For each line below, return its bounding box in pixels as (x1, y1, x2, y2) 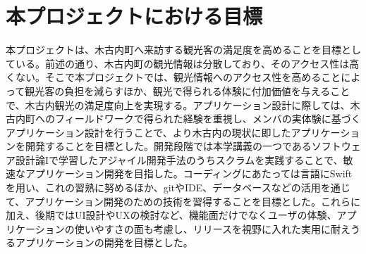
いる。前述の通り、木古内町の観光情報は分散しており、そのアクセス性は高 (15, 56, 360, 70)
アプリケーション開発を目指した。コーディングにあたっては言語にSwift (25, 166, 353, 181)
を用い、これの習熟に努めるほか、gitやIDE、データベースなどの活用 (6, 180, 321, 195)
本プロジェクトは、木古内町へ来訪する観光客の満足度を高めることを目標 (6, 42, 341, 57)
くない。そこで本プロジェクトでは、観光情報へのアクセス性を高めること (6, 70, 341, 84)
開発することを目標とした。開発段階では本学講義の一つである (25, 139, 312, 153)
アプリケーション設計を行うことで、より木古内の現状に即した (6, 125, 291, 139)
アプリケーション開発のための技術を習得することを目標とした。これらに (25, 193, 361, 208)
